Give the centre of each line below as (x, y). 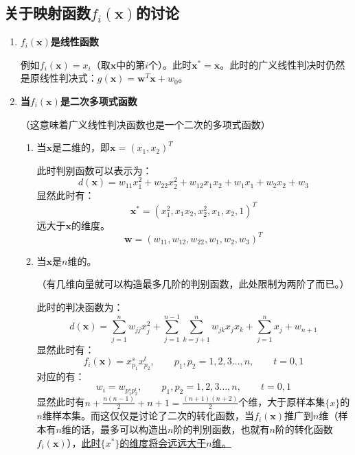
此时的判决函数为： (80, 306)
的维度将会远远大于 (163, 442)
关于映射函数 (47, 13)
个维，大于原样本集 (282, 402)
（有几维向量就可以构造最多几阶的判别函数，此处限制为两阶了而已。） (193, 284)
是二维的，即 (81, 147)
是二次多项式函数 (99, 101)
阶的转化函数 (304, 429)
